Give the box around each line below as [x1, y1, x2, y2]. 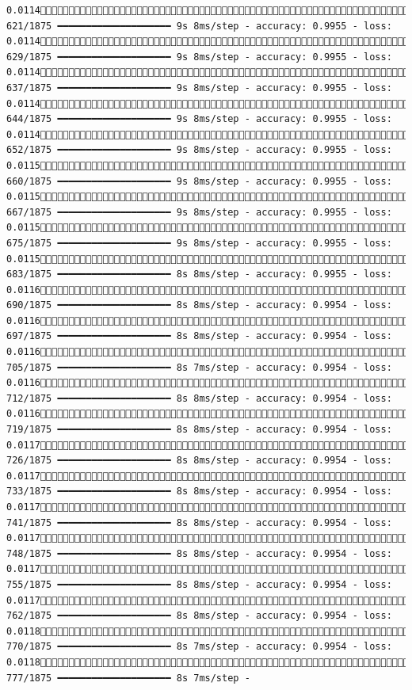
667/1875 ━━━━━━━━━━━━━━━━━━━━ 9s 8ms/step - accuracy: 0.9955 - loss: [6, 206, 392, 218]
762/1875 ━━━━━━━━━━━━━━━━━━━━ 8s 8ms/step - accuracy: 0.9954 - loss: [6, 610, 392, 622]
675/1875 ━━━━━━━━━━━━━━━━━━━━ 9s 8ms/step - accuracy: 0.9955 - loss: [6, 237, 392, 249]
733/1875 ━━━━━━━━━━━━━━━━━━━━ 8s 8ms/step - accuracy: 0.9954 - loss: [6, 486, 392, 497]
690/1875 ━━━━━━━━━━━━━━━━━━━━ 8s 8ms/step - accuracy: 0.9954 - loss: [6, 299, 392, 311]
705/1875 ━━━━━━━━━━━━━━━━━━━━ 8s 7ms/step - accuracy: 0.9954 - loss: [6, 361, 392, 373]
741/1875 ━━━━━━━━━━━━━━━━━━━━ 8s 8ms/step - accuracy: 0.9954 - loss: [6, 517, 392, 528]
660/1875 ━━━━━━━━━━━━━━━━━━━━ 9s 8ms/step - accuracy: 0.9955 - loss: [6, 175, 392, 187]
